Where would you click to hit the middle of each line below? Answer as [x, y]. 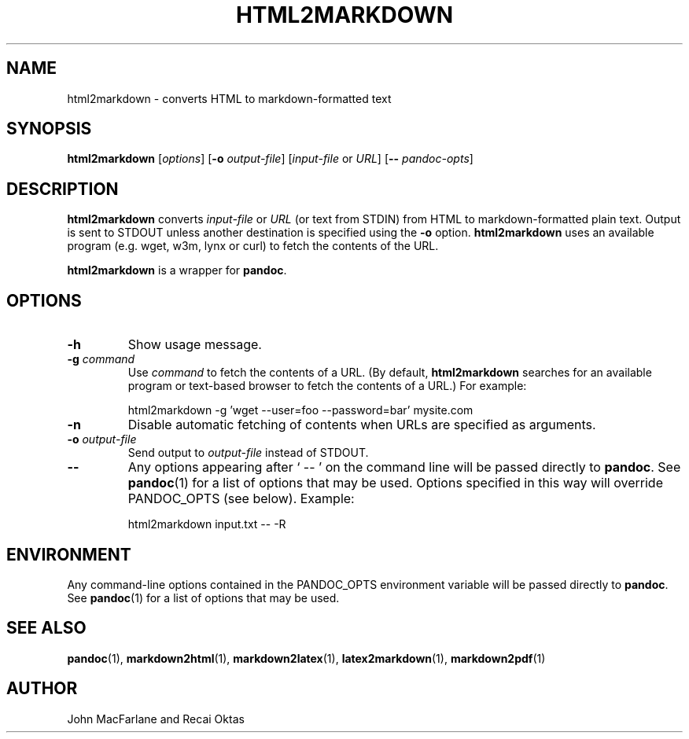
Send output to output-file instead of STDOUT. [248, 453]
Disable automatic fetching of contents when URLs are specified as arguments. [362, 425]
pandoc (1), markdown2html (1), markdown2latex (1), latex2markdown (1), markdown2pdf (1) [306, 658]
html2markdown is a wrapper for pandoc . [177, 270]
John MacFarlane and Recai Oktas [156, 719]
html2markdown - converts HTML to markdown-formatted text [229, 98]
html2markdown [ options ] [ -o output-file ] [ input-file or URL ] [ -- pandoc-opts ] [270, 159]
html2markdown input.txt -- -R [207, 524]
